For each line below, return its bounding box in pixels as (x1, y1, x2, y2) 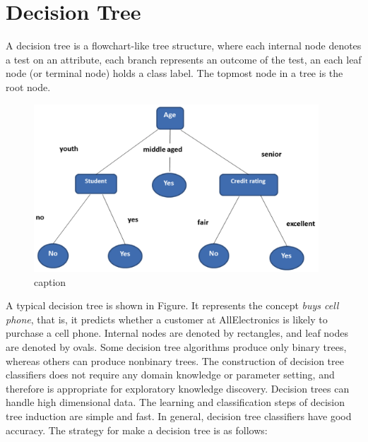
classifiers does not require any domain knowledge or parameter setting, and (6, 367, 335, 382)
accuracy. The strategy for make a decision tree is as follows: (6, 422, 268, 437)
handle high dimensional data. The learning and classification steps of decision (6, 395, 345, 410)
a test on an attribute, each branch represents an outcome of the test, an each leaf (6, 52, 362, 66)
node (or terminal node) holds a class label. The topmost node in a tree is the (6, 66, 343, 80)
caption (34, 274, 66, 289)
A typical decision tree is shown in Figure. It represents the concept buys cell (6, 298, 339, 313)
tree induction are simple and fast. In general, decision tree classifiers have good (6, 409, 352, 424)
